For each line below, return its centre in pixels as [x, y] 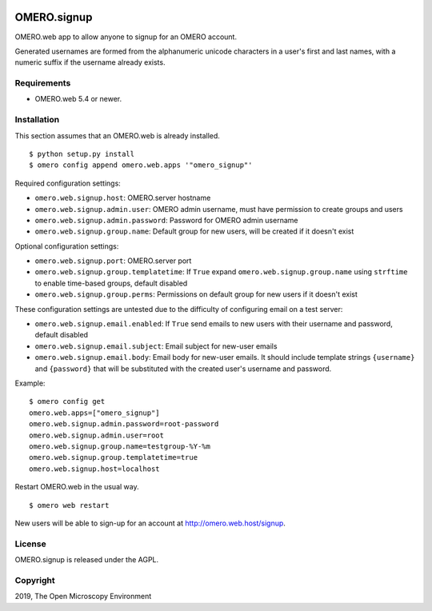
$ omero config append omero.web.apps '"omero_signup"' [141, 165]
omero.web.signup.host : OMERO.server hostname [123, 198]
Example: [30, 383]
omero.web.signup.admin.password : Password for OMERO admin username [166, 220]
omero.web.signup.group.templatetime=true [114, 457]
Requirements [43, 83]
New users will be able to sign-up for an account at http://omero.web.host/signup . [150, 523]
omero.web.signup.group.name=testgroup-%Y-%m [120, 446]
